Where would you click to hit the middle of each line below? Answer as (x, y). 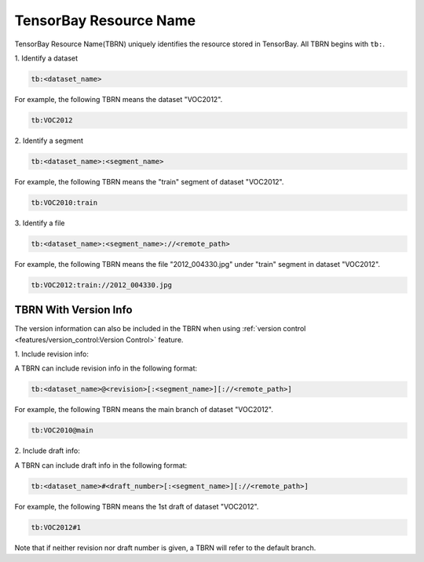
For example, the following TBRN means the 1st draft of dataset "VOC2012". (137, 506)
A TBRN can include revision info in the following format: (106, 368)
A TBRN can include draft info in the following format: (101, 465)
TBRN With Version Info (73, 310)
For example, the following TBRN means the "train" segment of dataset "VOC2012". (149, 181)
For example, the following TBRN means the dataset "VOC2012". (119, 99)
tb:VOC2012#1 (56, 527)
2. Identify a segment (49, 140)
